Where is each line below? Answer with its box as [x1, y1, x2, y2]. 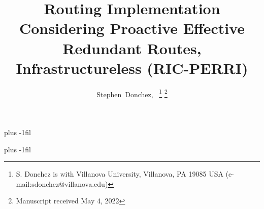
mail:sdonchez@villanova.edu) [16, 178, 108, 189]
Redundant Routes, [62, 37, 202, 58]
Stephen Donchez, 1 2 [96, 87, 168, 99]
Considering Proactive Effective [19, 18, 245, 38]
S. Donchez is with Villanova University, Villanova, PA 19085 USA [16, 169, 223, 179]
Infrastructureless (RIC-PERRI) [16, 57, 248, 78]
